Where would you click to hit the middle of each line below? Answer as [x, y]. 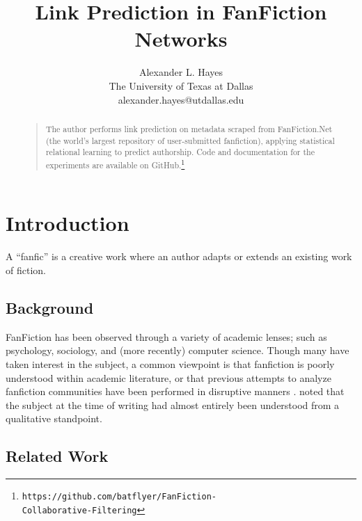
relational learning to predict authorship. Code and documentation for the [180, 152]
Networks [181, 39]
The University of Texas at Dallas [181, 85]
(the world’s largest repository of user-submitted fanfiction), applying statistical [190, 140]
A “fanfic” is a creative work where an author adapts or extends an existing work [179, 256]
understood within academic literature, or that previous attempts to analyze [168, 377]
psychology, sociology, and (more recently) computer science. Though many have [178, 350]
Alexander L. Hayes [181, 72]
